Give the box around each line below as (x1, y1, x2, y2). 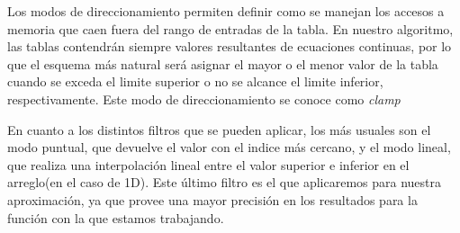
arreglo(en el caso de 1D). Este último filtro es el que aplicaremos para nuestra (7, 173, 442, 192)
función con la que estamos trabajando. (7, 208, 224, 227)
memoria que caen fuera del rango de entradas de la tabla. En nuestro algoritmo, (7, 19, 454, 38)
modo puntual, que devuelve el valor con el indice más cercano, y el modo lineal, (7, 138, 451, 157)
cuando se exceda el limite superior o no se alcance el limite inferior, (7, 72, 383, 91)
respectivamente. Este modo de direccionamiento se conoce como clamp (7, 89, 401, 108)
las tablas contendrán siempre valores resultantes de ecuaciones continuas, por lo (7, 37, 452, 56)
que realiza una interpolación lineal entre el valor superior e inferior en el (7, 155, 410, 174)
